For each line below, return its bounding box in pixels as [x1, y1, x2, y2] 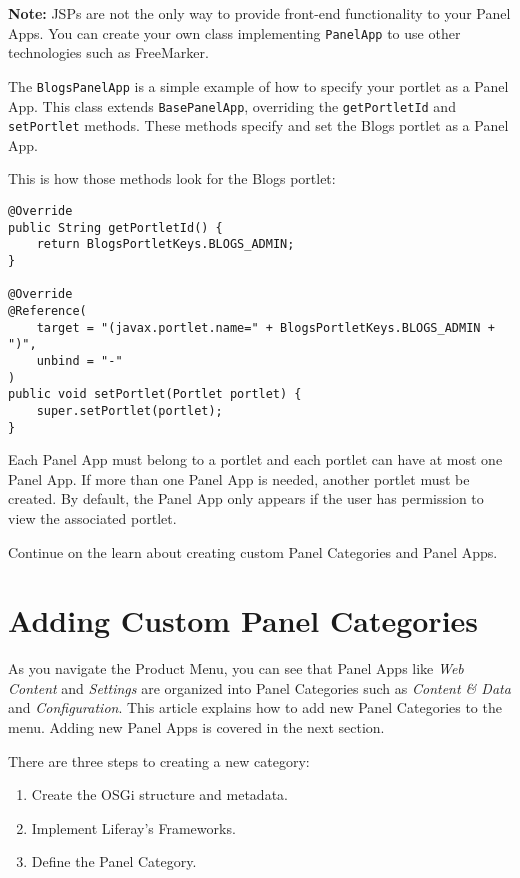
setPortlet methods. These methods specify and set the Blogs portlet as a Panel [8, 115, 509, 136]
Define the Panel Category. [31, 851, 197, 872]
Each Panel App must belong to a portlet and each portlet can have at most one [8, 449, 503, 470]
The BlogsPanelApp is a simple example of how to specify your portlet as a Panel [8, 75, 509, 96]
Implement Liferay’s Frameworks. [31, 817, 236, 838]
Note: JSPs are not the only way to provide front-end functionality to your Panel [8, 3, 511, 23]
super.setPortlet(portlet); [36, 403, 223, 418]
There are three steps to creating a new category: [8, 750, 310, 771]
